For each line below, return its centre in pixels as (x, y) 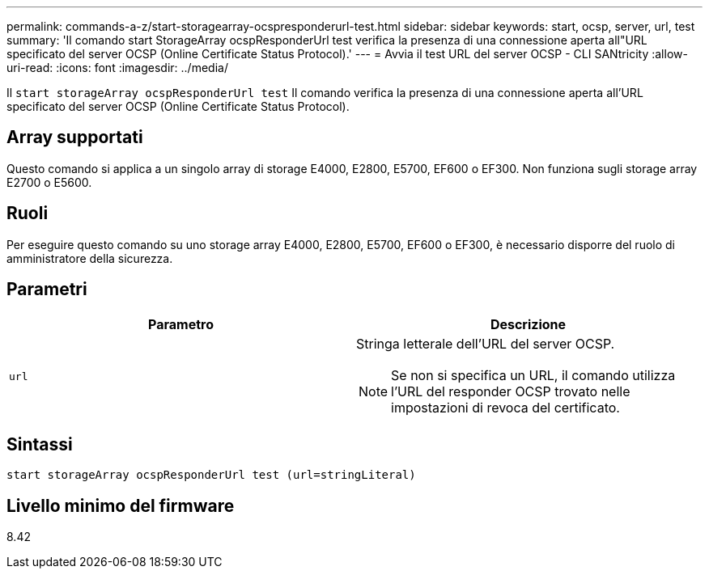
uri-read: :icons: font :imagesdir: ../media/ (117, 68)
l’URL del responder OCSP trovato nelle (511, 391)
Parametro (181, 324)
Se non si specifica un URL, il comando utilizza (533, 375)
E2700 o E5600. (49, 182)
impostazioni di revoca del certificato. (505, 407)
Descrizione (528, 324)
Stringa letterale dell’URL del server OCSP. (486, 343)
